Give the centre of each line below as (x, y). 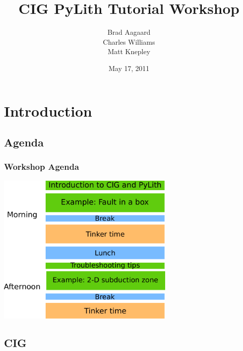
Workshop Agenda (42, 167)
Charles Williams (129, 41)
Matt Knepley (129, 51)
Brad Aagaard (129, 32)
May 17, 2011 (129, 68)
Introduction (48, 110)
